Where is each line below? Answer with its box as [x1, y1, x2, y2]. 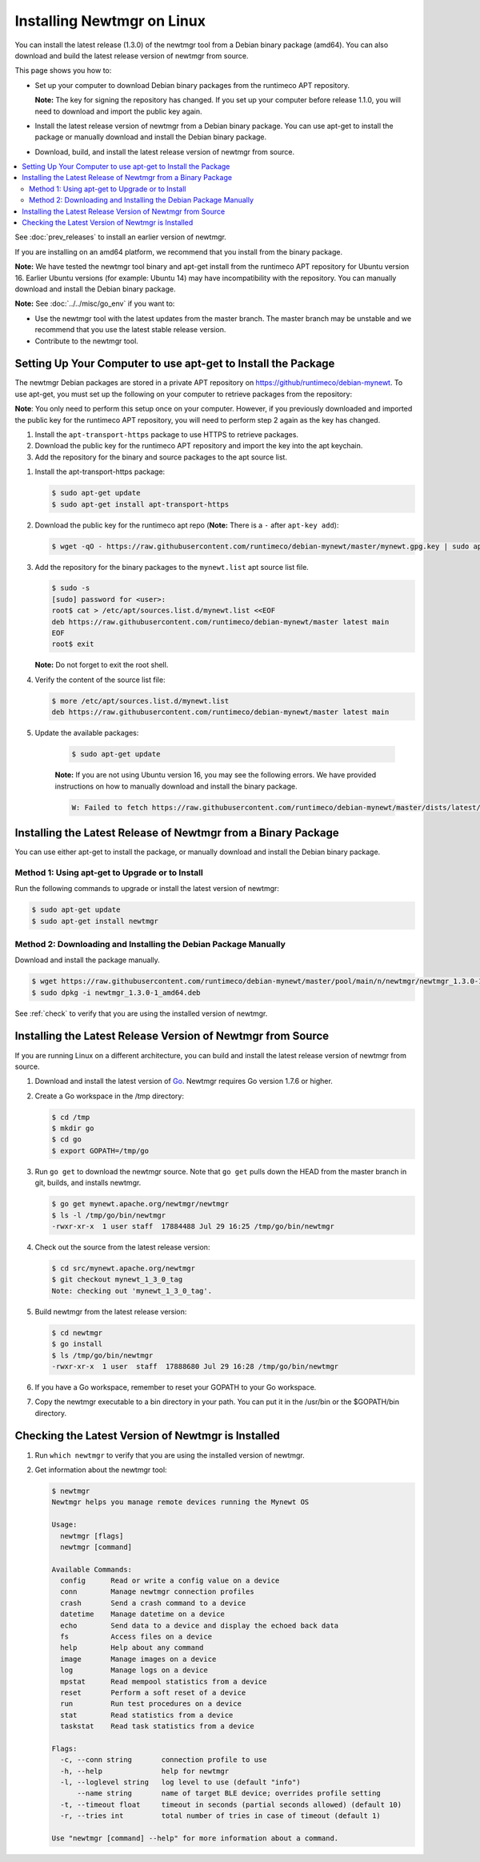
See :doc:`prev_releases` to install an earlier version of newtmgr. [14, 232, 227, 242]
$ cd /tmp [51, 1113, 90, 1122]
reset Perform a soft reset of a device [60, 1687, 246, 1697]
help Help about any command [60, 1643, 204, 1652]
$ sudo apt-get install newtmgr [31, 917, 159, 925]
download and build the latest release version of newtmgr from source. [14, 50, 249, 60]
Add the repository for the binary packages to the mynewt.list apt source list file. [34, 562, 310, 572]
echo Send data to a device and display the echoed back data [60, 1621, 339, 1630]
